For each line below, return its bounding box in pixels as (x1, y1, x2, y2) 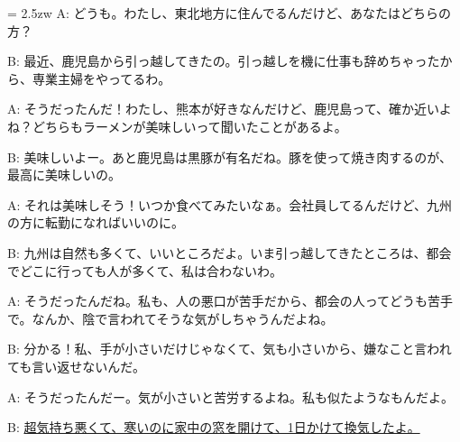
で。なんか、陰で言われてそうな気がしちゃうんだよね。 (7, 308, 334, 327)
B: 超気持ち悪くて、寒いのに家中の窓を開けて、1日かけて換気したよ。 (7, 418, 420, 437)
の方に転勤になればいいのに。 (7, 213, 184, 232)
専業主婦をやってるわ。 (32, 69, 171, 87)
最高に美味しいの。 (7, 165, 121, 184)
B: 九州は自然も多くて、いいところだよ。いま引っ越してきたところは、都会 (7, 243, 452, 262)
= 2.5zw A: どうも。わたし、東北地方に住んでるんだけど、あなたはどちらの (7, 4, 452, 22)
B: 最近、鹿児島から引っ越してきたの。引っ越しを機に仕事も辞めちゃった (7, 51, 440, 70)
